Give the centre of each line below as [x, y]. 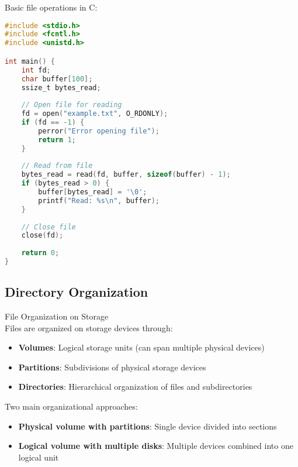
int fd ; [36, 70]
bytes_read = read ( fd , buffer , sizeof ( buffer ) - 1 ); [126, 175]
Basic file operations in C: [51, 7]
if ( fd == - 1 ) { [53, 122]
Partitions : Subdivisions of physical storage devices [112, 367]
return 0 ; [40, 253]
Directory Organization [77, 292]
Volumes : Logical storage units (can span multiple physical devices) [141, 347]
